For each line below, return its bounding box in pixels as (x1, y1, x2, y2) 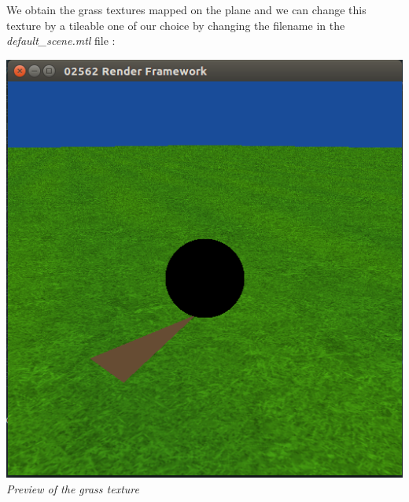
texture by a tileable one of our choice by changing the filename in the (6, 17, 345, 33)
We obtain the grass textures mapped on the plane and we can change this (6, 2, 367, 17)
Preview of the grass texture (6, 480, 139, 496)
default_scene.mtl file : (6, 32, 116, 49)
